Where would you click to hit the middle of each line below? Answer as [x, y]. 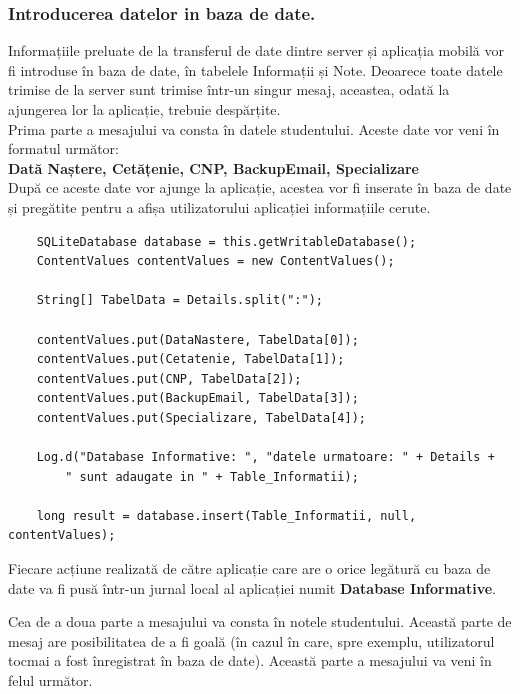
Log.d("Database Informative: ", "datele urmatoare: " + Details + [265, 457]
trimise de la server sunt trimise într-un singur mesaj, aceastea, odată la [229, 89]
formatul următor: [63, 148]
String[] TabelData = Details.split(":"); [179, 300]
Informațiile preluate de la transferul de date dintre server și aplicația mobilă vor [256, 50]
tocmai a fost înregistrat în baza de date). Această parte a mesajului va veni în [250, 660]
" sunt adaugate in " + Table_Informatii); [212, 476]
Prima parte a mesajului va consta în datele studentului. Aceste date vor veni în [254, 128]
